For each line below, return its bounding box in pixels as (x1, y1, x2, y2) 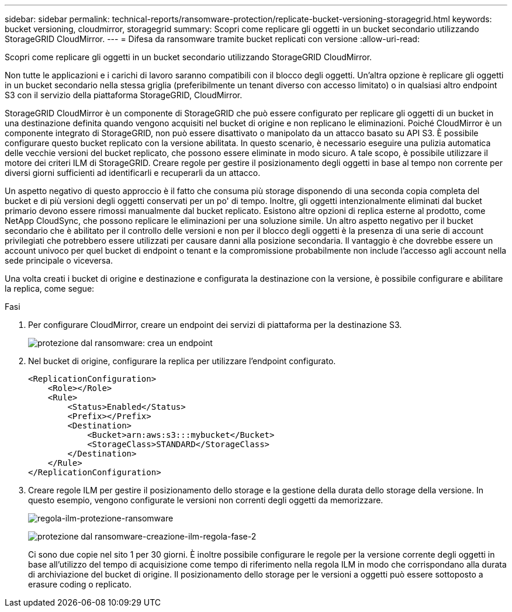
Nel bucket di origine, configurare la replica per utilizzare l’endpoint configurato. (28, 356, 336, 366)
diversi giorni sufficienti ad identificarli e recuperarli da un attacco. (5, 168, 261, 178)
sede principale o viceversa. (5, 255, 113, 265)
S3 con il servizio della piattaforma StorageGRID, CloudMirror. (5, 90, 243, 100)
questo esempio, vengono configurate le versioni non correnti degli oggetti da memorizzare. (28, 495, 383, 505)
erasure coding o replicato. (28, 579, 132, 589)
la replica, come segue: (5, 283, 95, 293)
